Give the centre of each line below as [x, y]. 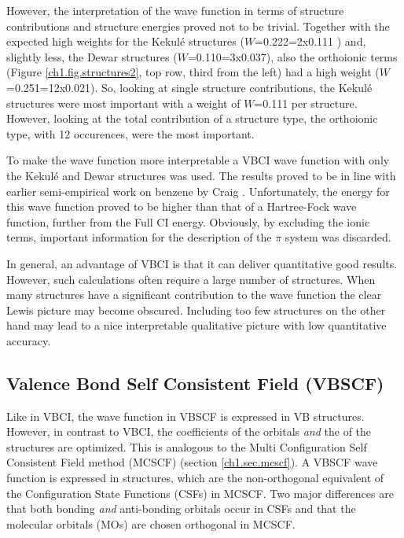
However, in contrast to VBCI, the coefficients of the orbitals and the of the [189, 431]
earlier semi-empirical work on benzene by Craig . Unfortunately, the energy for [198, 191]
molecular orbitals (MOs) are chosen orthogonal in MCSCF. [151, 523]
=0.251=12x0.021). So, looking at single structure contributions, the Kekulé [189, 87]
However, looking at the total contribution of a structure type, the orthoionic [192, 118]
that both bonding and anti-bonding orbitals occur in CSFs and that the [181, 509]
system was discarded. [338, 237]
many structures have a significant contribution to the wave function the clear [194, 295]
